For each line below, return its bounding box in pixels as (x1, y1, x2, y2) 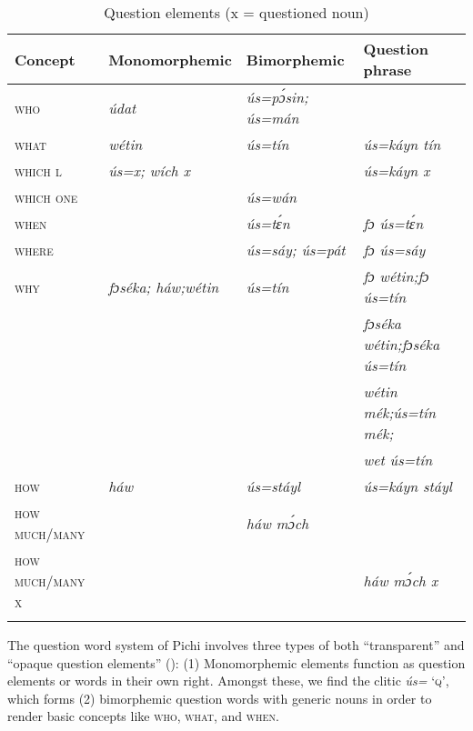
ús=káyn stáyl (363, 476, 452, 496)
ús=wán (246, 186, 297, 207)
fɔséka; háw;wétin (108, 275, 219, 297)
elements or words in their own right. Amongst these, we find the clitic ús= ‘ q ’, (7, 671, 449, 690)
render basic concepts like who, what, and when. (7, 706, 279, 726)
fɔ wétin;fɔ (363, 265, 429, 286)
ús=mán (246, 107, 299, 128)
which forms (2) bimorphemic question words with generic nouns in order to (7, 688, 432, 707)
